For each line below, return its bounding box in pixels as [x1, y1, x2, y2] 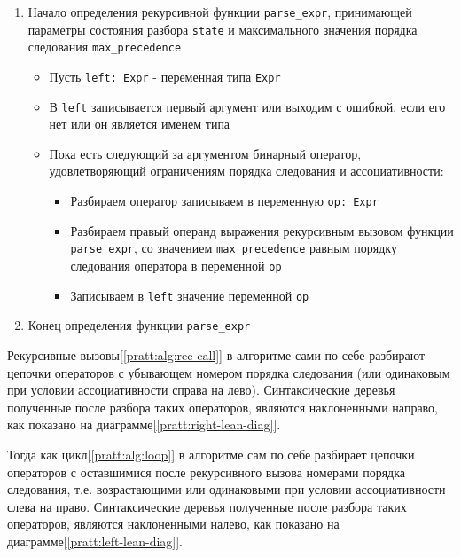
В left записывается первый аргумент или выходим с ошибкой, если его [49, 97, 446, 115]
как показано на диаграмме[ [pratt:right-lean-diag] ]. [7, 415, 281, 434]
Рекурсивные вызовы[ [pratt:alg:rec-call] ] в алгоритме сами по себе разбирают [7, 345, 426, 364]
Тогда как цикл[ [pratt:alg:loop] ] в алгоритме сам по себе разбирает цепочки [7, 444, 415, 463]
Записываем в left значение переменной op [70, 286, 309, 304]
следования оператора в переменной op [70, 255, 282, 274]
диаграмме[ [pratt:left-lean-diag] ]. [7, 531, 183, 550]
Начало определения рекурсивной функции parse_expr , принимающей [27, 3, 412, 20]
